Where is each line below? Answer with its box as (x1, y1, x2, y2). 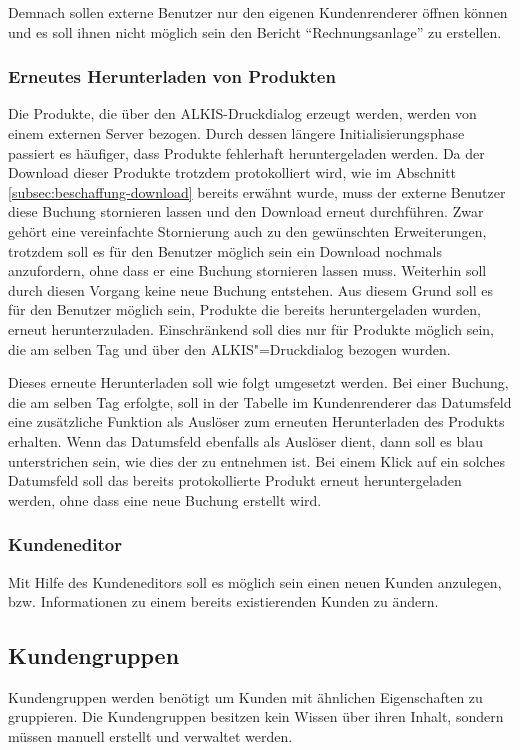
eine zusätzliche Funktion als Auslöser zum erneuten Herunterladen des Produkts (8, 411, 505, 432)
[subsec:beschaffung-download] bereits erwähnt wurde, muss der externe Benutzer (8, 181, 506, 202)
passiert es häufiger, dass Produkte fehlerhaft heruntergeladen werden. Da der (8, 142, 485, 163)
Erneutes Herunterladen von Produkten (8, 64, 336, 89)
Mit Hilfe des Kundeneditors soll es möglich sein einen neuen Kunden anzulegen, (8, 571, 502, 592)
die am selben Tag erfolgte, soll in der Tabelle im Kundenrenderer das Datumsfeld (8, 391, 512, 412)
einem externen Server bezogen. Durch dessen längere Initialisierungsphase (8, 123, 465, 143)
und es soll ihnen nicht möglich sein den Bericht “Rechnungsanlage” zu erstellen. (8, 21, 502, 42)
